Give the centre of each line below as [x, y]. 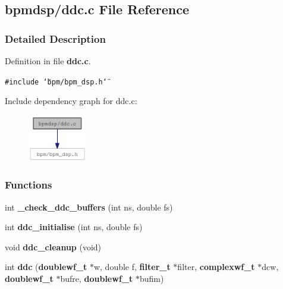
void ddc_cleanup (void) [53, 246]
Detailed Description [55, 38]
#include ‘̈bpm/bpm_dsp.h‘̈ [56, 82]
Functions [29, 185]
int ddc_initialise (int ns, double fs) [74, 227]
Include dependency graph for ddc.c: [71, 101]
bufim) [152, 278]
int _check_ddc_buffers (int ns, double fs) [89, 207]
